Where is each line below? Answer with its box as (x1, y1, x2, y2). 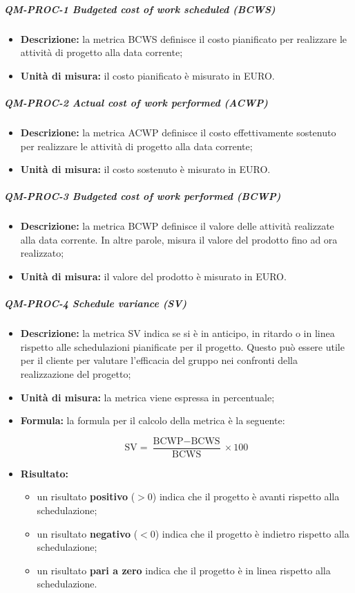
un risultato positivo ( (37, 489, 135, 504)
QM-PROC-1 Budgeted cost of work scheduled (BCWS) (4, 1, 276, 16)
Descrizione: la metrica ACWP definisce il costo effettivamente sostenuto (20, 125, 336, 139)
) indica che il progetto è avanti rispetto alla (152, 489, 340, 504)
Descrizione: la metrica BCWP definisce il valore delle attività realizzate (20, 219, 334, 233)
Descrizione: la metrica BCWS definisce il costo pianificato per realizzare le (20, 31, 347, 46)
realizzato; (20, 246, 64, 260)
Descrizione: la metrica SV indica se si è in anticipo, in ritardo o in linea (20, 326, 335, 340)
